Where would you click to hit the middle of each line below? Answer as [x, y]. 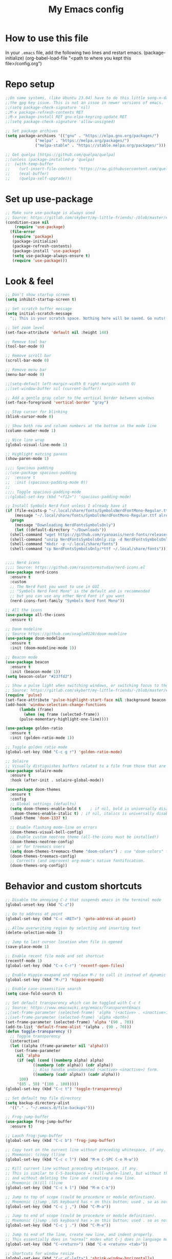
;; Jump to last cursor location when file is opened [64, 942]
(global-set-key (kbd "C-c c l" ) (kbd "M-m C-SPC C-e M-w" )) [72, 1159]
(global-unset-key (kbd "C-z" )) [40, 905]
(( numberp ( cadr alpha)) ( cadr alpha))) [76, 1075]
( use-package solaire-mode [34, 771]
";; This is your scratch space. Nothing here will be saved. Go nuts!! [89, 318]
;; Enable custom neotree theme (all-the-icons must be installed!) [84, 837]
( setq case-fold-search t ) [34, 994]
